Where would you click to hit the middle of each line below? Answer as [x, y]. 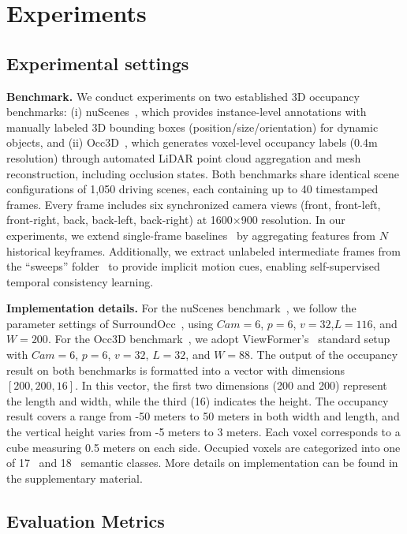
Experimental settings [98, 63]
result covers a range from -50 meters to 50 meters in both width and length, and [203, 416]
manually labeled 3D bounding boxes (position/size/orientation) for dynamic [192, 127]
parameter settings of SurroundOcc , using [110, 323]
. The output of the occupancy [324, 355]
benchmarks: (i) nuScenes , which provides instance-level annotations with [187, 112]
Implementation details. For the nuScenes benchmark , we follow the [181, 308]
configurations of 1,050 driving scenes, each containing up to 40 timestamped [192, 189]
